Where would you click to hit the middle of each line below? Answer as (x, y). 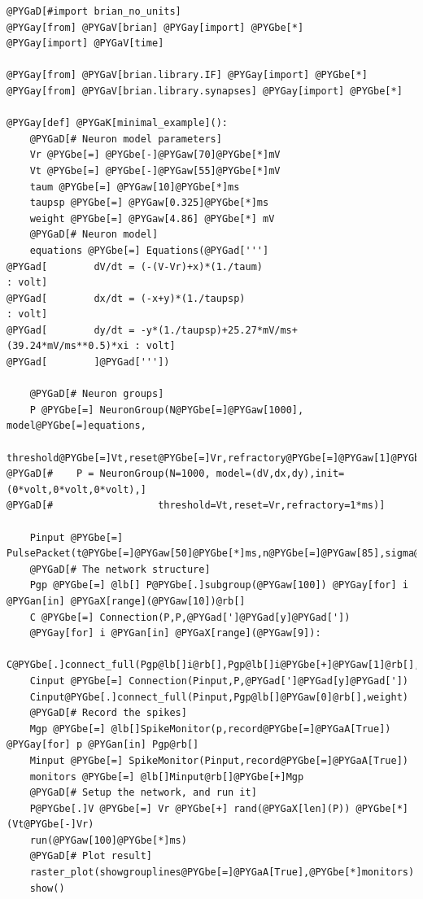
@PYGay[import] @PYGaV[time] (85, 44)
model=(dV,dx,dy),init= (280, 474)
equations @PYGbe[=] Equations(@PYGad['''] (149, 250)
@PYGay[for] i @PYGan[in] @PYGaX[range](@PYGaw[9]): (175, 633)
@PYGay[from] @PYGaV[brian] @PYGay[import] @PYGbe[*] (155, 27)
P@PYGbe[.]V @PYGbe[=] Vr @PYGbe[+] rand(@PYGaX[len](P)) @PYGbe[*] (219, 808)
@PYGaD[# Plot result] (91, 856)
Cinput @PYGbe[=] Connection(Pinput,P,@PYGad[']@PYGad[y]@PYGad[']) (219, 681)
